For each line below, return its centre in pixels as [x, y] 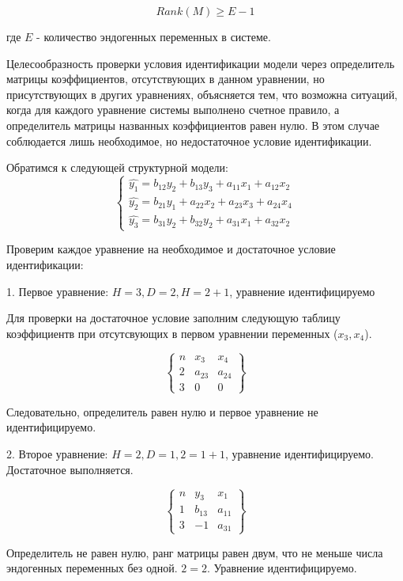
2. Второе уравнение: [57, 454]
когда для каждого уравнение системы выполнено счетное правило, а [173, 110]
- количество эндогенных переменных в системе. [154, 36]
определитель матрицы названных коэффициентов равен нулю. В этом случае [193, 125]
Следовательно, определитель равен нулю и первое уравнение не [162, 411]
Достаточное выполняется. [70, 469]
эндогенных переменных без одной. [92, 568]
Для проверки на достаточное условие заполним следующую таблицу [173, 318]
